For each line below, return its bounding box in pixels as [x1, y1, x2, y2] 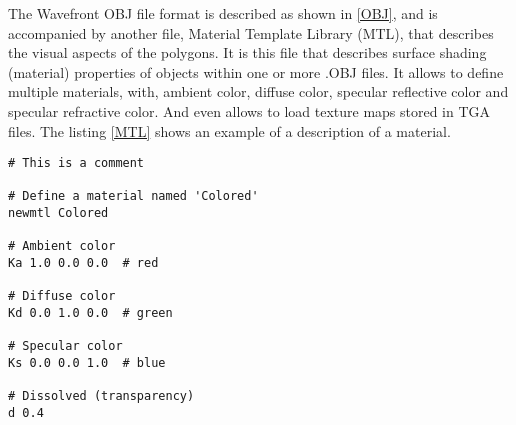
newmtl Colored [8, 206, 109, 221]
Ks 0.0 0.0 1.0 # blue [8, 356, 166, 371]
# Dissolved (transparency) [8, 389, 195, 404]
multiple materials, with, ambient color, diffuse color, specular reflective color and [8, 81, 509, 102]
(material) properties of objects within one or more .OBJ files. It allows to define [8, 61, 504, 82]
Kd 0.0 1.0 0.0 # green [8, 306, 173, 321]
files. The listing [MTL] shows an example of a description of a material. [8, 120, 451, 141]
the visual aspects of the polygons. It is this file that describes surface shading [8, 42, 487, 63]
